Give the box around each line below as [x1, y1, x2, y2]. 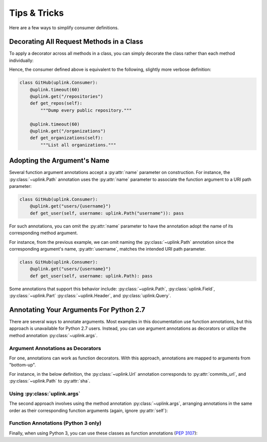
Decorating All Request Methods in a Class [9, 38, 143, 46]
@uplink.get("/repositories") [30, 94, 103, 99]
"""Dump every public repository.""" [40, 107, 132, 113]
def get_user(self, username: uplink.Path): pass [30, 273, 153, 279]
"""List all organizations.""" [40, 142, 116, 148]
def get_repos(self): [30, 100, 83, 106]
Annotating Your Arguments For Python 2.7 [9, 306, 145, 314]
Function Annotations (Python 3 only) [9, 420, 101, 427]
